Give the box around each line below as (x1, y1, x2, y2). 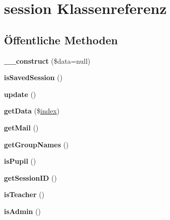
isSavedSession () (4, 72, 63, 83)
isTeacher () (4, 189, 45, 200)
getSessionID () (4, 172, 57, 183)
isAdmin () (4, 206, 41, 216)
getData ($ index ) (4, 106, 60, 116)
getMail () (4, 122, 39, 132)
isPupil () (4, 156, 36, 166)
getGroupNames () (4, 139, 69, 149)
